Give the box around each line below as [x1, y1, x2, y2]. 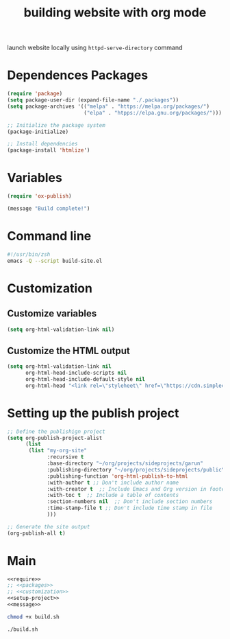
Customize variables [7, 307, 97, 320]
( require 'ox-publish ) [7, 193, 72, 200]
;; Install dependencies [7, 141, 78, 148]
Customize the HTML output [7, 345, 130, 356]
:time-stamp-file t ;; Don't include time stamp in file [47, 504, 213, 512]
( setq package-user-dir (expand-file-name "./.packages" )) [7, 97, 179, 104]
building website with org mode [23, 5, 207, 21]
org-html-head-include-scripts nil [25, 369, 127, 377]
